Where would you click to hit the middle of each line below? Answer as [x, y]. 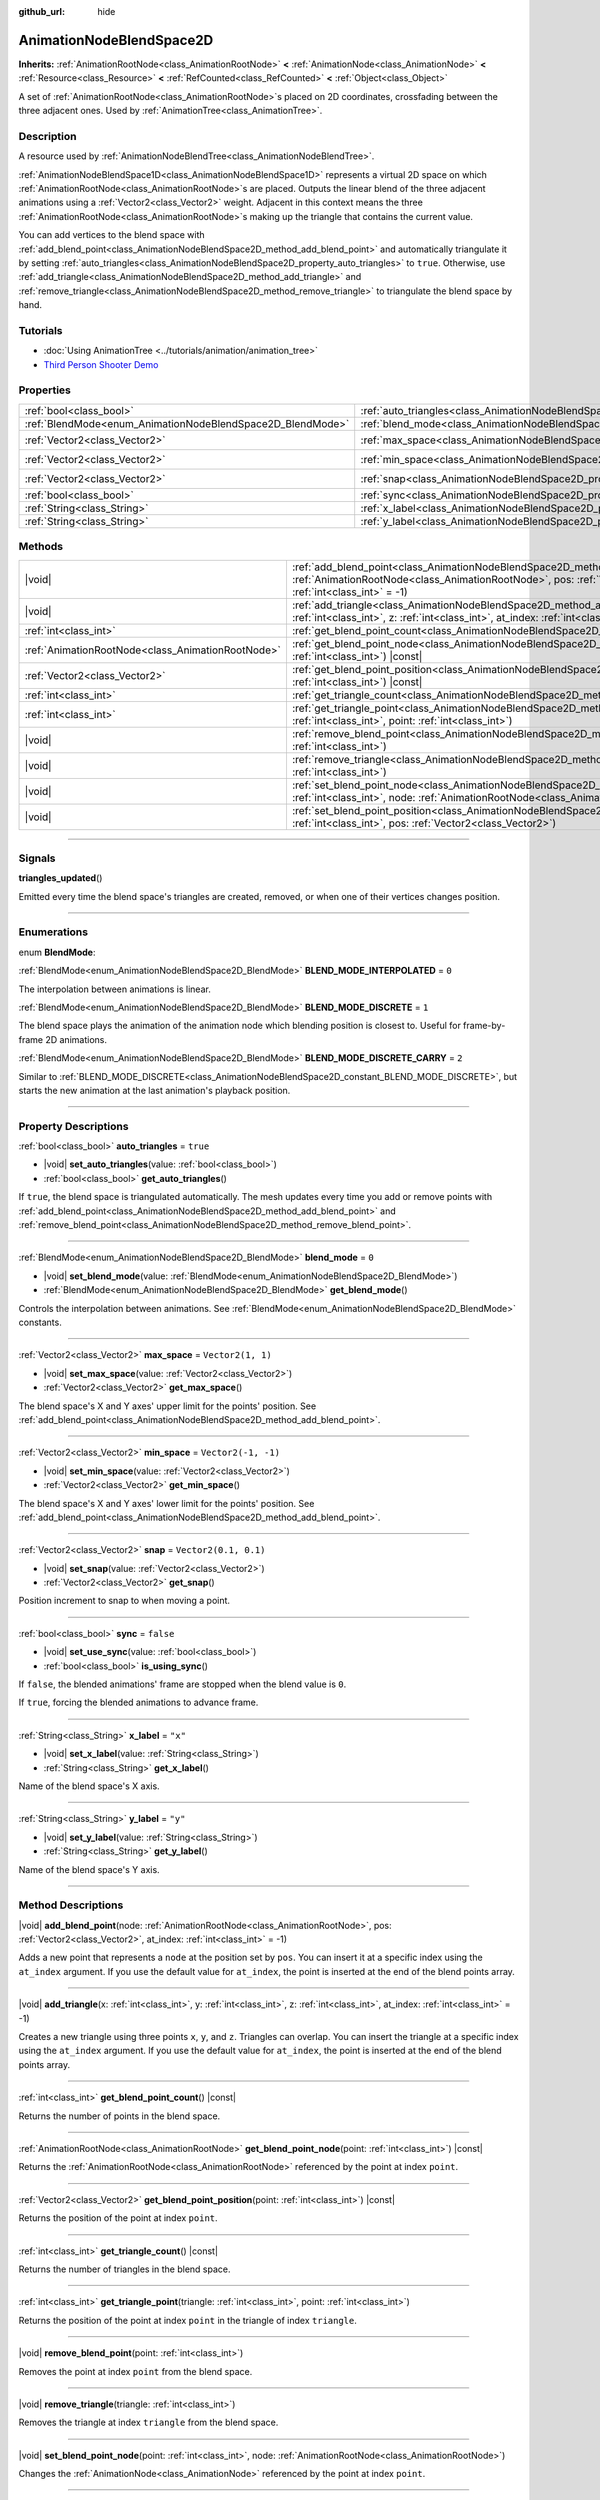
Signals [37, 858]
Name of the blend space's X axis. [89, 1786]
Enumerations [53, 932]
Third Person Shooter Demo [101, 364]
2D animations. [76, 1039]
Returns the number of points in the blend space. [119, 2116]
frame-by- [484, 1026]
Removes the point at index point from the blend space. [135, 2371]
